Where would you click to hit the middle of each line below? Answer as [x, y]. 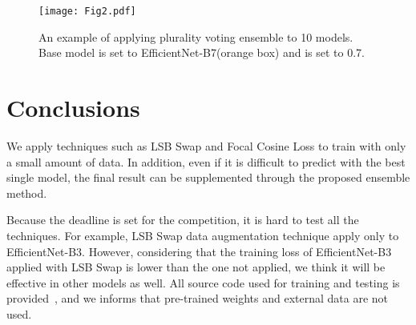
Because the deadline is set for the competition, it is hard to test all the [183, 220]
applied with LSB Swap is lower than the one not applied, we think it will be [196, 267]
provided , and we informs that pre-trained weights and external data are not [198, 298]
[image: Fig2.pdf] [87, 11]
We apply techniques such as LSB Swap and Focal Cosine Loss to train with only [206, 145]
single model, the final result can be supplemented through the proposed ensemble [208, 177]
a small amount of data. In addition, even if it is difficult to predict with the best [206, 161]
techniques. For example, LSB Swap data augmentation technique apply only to [203, 235]
